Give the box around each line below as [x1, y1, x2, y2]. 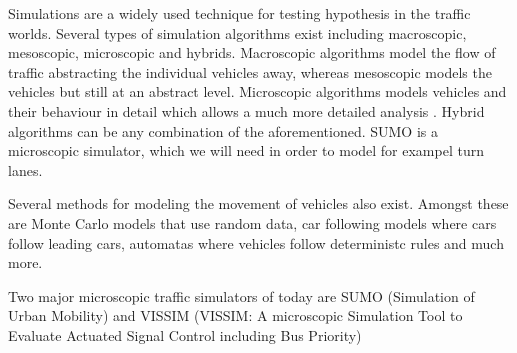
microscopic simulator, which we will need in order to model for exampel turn [8, 140, 484, 161]
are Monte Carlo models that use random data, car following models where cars [8, 212, 497, 233]
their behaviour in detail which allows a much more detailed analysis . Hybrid [8, 100, 485, 121]
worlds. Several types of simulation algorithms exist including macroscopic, [8, 22, 467, 43]
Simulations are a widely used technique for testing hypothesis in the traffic [8, 3, 471, 23]
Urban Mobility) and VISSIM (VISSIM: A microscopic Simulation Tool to [8, 305, 463, 326]
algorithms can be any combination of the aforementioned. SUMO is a [8, 120, 438, 141]
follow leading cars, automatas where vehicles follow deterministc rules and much [8, 232, 504, 253]
